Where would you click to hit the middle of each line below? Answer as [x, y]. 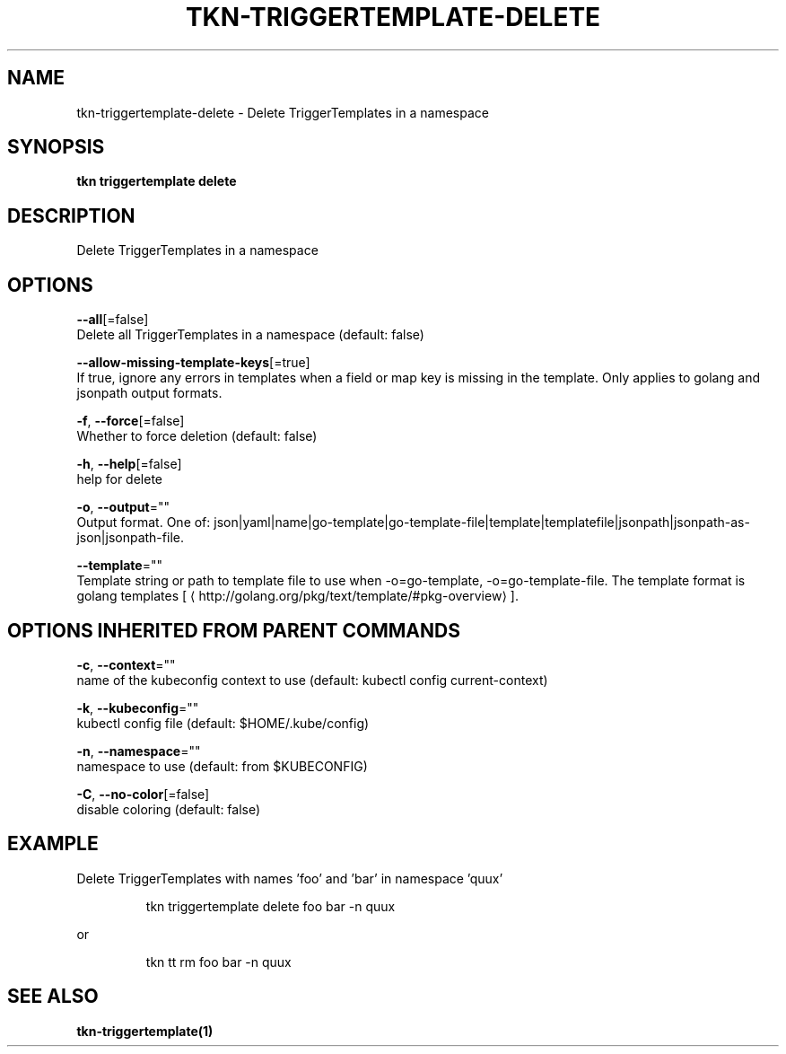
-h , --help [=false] [129, 464]
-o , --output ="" [123, 507]
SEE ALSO [53, 997]
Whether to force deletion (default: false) [197, 436]
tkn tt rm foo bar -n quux [218, 962]
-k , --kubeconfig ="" [138, 707]
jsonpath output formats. [149, 393]
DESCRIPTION [71, 215]
